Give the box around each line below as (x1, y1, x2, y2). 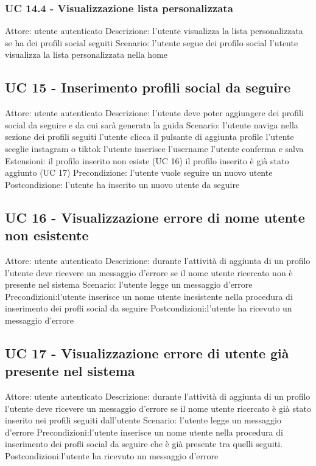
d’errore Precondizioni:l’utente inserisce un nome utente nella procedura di (5, 425, 283, 438)
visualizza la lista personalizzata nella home (5, 48, 168, 61)
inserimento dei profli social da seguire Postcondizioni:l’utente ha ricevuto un (5, 302, 292, 315)
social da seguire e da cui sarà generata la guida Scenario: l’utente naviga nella (5, 118, 298, 131)
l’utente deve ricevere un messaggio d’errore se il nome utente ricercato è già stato (5, 402, 311, 414)
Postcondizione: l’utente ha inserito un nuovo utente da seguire (5, 178, 240, 190)
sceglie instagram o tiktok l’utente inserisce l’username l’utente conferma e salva (5, 142, 304, 155)
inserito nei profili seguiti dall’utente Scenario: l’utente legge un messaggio (5, 414, 281, 426)
